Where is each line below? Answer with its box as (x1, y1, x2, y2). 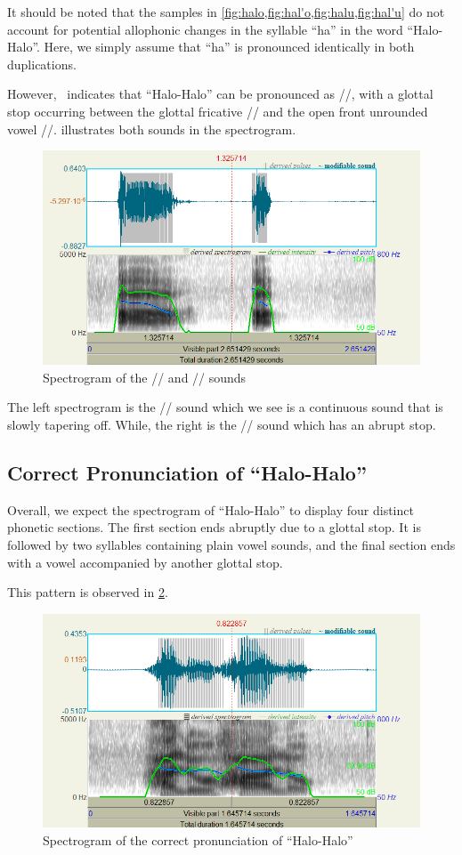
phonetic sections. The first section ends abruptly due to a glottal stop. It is (7, 518, 421, 536)
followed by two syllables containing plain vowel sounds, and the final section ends (7, 535, 456, 553)
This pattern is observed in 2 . (7, 583, 168, 601)
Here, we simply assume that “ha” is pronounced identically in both (44, 37, 415, 56)
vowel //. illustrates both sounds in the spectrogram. (7, 119, 296, 138)
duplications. (7, 54, 77, 73)
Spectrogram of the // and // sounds (43, 367, 247, 386)
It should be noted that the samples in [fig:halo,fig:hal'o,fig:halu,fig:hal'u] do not (7, 3, 445, 20)
